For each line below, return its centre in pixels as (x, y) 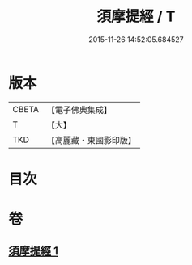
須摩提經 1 (34, 251)
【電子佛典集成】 (79, 110)
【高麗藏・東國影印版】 (91, 140)
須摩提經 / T (136, 17)
